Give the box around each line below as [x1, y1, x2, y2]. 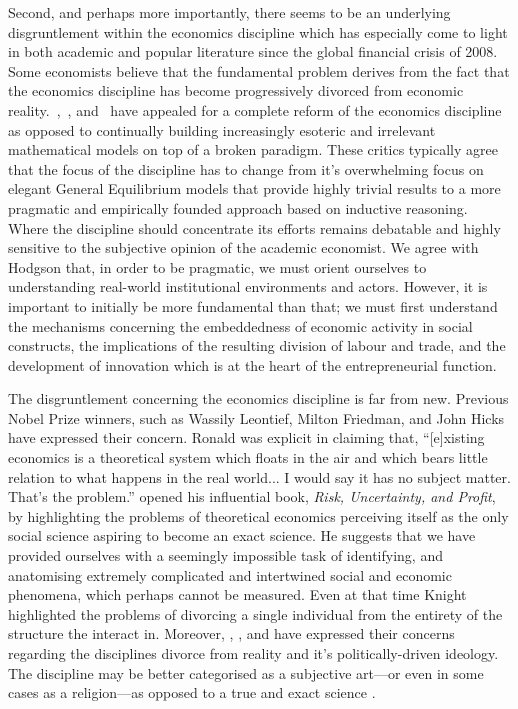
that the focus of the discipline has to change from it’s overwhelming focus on [8, 158, 484, 179]
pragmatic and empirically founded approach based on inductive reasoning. [8, 197, 468, 218]
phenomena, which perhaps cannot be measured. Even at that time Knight [8, 584, 467, 605]
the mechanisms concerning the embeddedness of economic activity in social [8, 315, 473, 336]
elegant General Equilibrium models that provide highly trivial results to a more [8, 178, 501, 199]
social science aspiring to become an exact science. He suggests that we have [8, 525, 476, 546]
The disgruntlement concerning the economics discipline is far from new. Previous [8, 388, 509, 409]
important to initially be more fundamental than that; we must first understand [8, 295, 498, 316]
